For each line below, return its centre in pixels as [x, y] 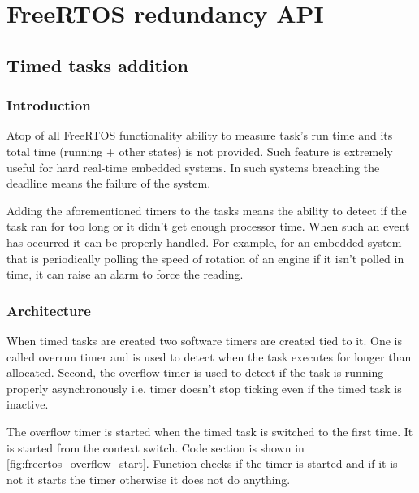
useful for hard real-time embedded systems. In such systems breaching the [193, 167]
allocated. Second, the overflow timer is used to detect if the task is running [195, 372]
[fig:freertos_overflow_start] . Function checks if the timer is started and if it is [202, 463]
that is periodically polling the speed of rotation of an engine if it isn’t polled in [205, 258]
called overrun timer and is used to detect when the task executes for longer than [209, 356]
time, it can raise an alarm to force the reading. [125, 274]
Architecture [49, 310]
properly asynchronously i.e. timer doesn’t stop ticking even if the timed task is [204, 388]
